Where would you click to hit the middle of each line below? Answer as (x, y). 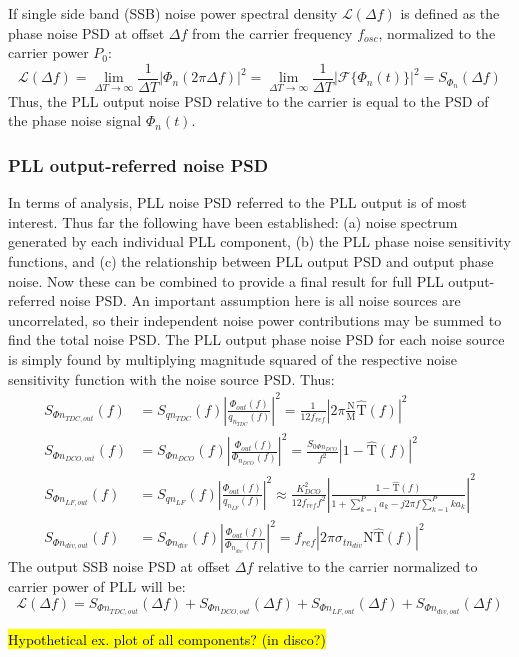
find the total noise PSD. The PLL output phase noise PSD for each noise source (256, 339)
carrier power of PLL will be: (97, 585)
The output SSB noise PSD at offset (119, 566)
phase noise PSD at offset (86, 32)
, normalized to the (437, 32)
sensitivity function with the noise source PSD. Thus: (171, 378)
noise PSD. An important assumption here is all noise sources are (260, 300)
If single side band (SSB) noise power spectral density (173, 13)
